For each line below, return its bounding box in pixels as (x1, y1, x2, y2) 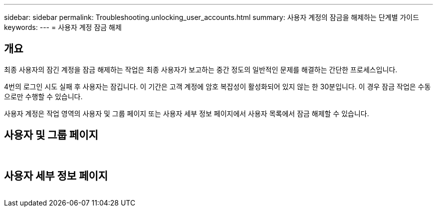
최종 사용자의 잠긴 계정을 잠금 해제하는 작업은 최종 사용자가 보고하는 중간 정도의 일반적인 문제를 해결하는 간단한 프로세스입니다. (4, 65, 398, 74)
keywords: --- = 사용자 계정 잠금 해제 (4, 23, 122, 31)
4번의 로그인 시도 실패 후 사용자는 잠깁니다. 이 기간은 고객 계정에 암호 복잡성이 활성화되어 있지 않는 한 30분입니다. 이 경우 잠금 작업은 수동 (4, 82, 431, 91)
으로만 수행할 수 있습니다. (4, 92, 83, 101)
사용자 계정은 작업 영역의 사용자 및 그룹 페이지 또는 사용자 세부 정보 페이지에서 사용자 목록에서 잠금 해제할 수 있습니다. (4, 109, 369, 118)
